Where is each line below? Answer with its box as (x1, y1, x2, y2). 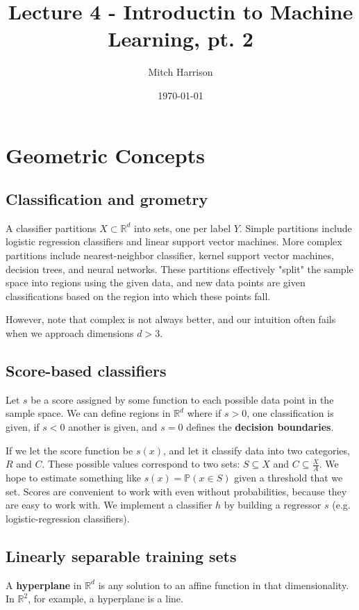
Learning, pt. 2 (108, 24, 253, 53)
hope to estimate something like (6, 470, 141, 485)
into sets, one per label (134, 220, 231, 235)
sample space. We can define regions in (6, 406, 171, 420)
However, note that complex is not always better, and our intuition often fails (6, 312, 336, 327)
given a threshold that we (234, 470, 343, 485)
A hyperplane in (6, 577, 82, 592)
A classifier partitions (6, 220, 97, 235)
